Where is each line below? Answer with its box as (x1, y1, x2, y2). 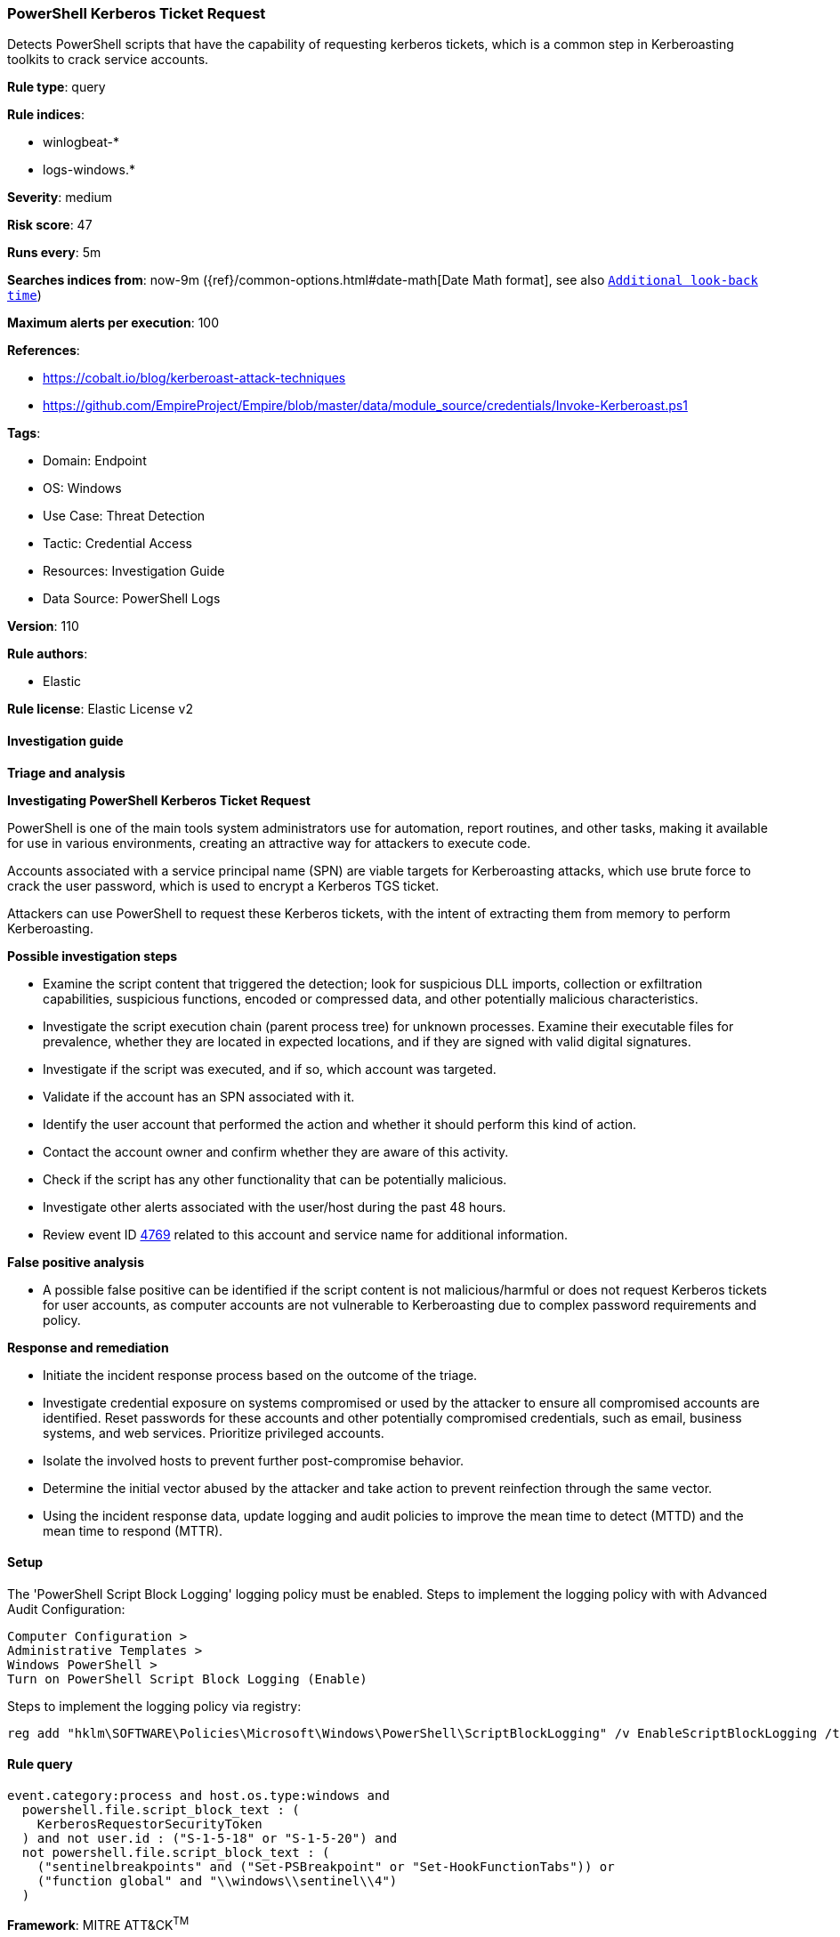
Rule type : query (7, 79, 106, 95)
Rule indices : (7, 107, 85, 123)
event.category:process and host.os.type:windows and (7, 1788, 390, 1804)
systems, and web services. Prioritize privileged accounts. (43, 1425, 384, 1441)
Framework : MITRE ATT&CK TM (7, 1915, 190, 1933)
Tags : (7, 425, 41, 441)
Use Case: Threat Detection (43, 508, 206, 524)
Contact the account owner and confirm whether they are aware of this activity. (43, 1143, 509, 1159)
